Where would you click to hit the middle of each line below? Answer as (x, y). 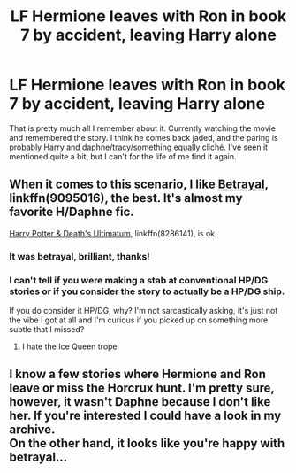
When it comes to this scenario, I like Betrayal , (139, 185)
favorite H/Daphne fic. (72, 212)
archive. (32, 430)
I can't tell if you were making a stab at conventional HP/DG (139, 280)
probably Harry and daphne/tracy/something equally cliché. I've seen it (138, 147)
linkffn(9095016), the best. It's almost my (126, 198)
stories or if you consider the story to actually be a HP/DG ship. (147, 291)
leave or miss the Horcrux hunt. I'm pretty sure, (142, 388)
